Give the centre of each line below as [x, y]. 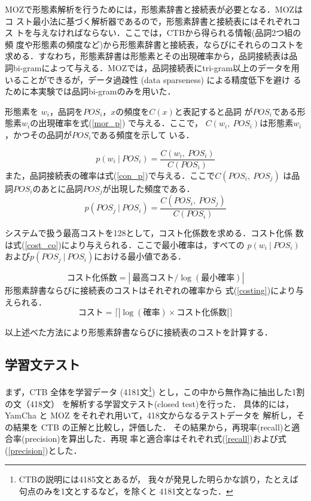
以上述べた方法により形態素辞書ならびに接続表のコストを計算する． [139, 332]
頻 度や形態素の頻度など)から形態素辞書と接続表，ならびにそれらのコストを [154, 44]
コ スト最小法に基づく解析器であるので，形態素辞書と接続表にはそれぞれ [148, 21]
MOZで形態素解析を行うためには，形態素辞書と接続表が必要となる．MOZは [154, 9]
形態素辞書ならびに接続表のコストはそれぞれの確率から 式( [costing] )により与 [154, 290]
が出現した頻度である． [149, 188]
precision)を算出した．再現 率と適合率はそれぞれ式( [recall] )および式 [155, 439]
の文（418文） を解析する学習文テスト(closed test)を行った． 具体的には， [150, 403]
